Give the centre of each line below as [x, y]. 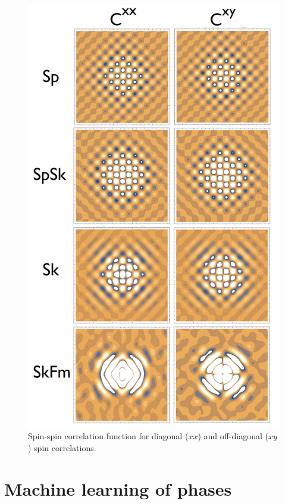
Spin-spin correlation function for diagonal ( [108, 436]
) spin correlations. [62, 447]
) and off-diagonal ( [233, 436]
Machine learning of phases [118, 488]
